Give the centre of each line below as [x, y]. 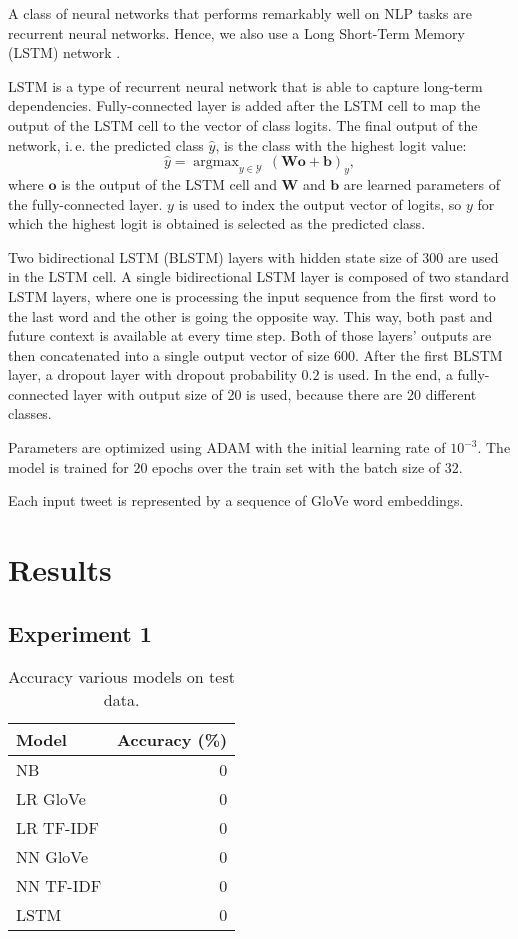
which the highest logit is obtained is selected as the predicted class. [217, 223]
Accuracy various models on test [121, 677]
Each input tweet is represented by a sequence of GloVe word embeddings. [236, 500]
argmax [216, 162]
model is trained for [68, 466]
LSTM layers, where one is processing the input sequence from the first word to [252, 295]
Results [60, 569]
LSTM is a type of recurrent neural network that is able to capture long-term [245, 85]
